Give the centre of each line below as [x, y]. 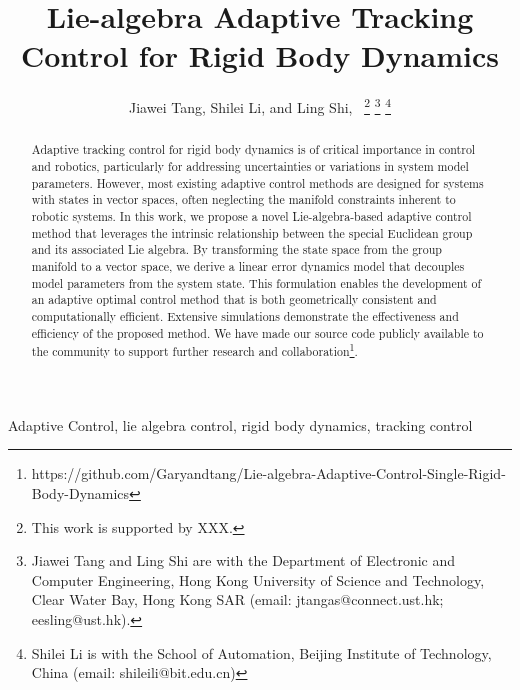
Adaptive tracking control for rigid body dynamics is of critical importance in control [253, 149]
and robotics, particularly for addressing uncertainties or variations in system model [250, 166]
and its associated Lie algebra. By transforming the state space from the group [236, 249]
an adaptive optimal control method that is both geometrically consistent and [234, 299]
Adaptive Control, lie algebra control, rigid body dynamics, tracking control [240, 424]
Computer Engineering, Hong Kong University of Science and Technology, [258, 579]
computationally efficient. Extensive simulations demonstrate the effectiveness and [245, 315]
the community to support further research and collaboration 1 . [194, 350]
